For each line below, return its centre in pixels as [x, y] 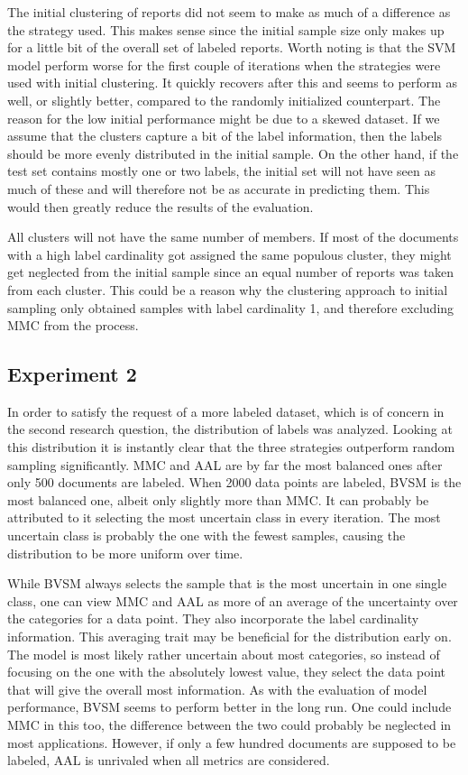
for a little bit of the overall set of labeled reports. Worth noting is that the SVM [232, 47]
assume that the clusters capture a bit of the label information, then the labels [225, 136]
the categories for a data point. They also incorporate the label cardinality [213, 618]
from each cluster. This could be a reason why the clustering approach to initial [228, 289]
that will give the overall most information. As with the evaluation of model [217, 689]
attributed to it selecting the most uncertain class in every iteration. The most [224, 517]
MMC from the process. [73, 325]
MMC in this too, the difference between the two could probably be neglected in [229, 724]
